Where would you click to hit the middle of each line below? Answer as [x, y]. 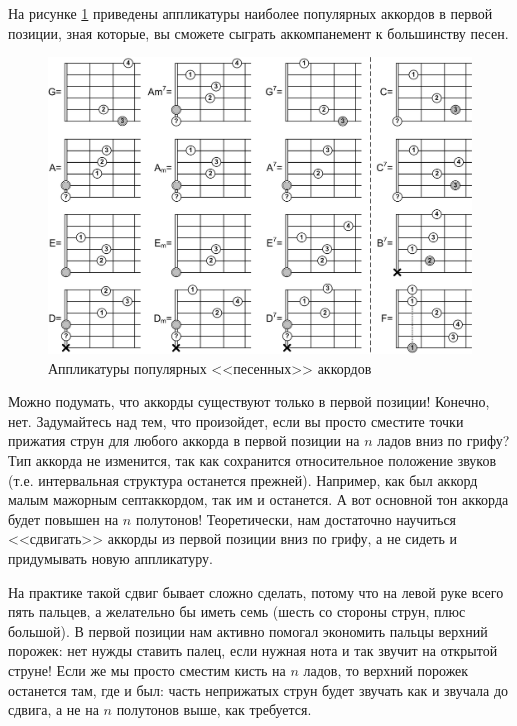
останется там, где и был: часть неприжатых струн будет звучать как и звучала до [258, 689]
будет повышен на [63, 518]
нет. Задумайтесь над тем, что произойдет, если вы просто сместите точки [236, 420]
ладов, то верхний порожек [386, 669]
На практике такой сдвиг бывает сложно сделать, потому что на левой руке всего [256, 591]
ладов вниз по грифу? [443, 440]
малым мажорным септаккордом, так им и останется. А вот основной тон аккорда [258, 499]
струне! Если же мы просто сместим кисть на [147, 669]
